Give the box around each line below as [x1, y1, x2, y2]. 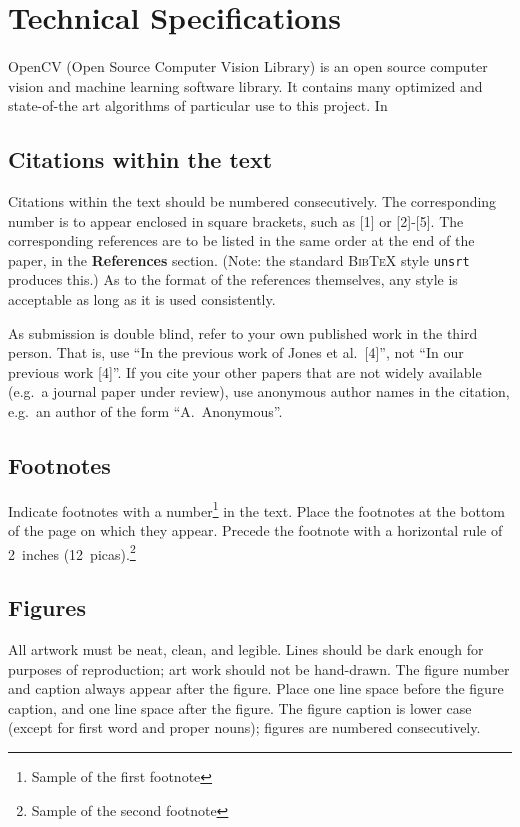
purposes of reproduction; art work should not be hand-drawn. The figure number [8, 658, 510, 679]
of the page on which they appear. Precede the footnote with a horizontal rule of [8, 520, 503, 540]
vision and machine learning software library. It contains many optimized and [8, 75, 483, 96]
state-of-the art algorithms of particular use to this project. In [8, 95, 388, 116]
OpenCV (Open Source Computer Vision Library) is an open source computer [8, 55, 488, 76]
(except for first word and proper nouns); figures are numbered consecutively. [8, 717, 481, 738]
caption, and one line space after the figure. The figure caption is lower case [8, 697, 472, 718]
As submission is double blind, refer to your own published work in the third [8, 322, 478, 343]
